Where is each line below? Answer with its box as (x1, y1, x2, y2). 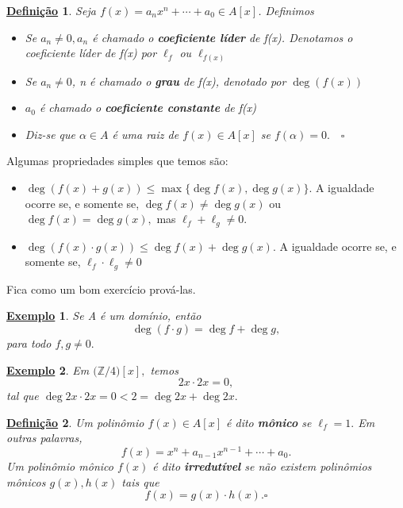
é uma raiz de (112, 125, 179, 142)
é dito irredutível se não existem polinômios (152, 458, 372, 474)
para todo (6, 334, 52, 351)
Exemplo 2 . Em (6, 361, 90, 378)
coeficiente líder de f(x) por (25, 44, 157, 61)
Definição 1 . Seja (6, 2, 96, 18)
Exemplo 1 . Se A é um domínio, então (6, 307, 201, 324)
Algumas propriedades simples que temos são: (6, 152, 228, 169)
